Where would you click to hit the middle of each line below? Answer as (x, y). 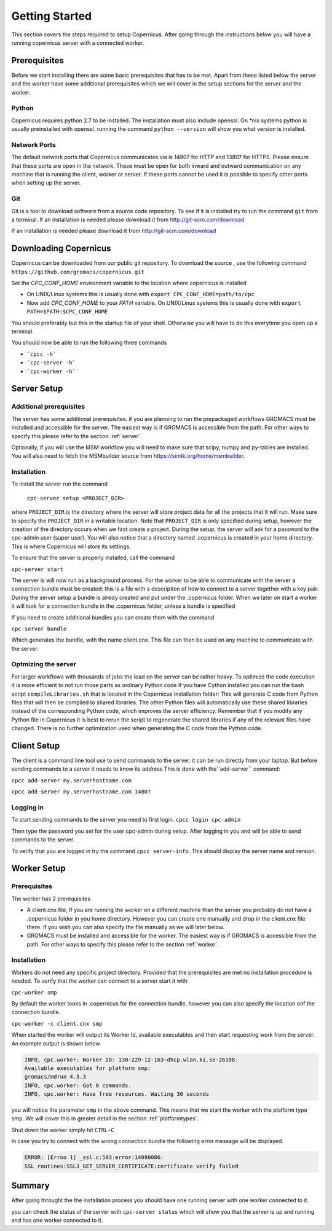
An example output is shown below (56, 1043)
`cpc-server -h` (51, 363)
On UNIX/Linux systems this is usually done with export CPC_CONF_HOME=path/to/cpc (140, 294)
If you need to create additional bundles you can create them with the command (113, 617)
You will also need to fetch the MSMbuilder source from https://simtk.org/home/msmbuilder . (128, 456)
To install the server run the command (59, 484)
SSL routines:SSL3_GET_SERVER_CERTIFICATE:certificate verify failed (131, 1166)
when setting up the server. (46, 183)
